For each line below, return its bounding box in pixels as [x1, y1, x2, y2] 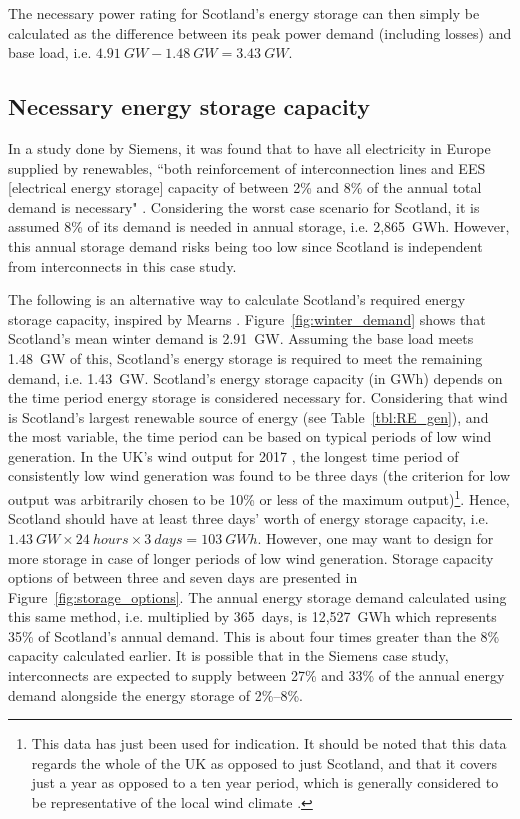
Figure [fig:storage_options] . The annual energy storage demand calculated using [8, 586, 507, 607]
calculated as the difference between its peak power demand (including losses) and [8, 22, 512, 43]
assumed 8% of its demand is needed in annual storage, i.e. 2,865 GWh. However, [8, 216, 510, 237]
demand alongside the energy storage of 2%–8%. [8, 684, 303, 705]
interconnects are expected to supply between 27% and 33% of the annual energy [8, 665, 505, 686]
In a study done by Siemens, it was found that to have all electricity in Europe [8, 137, 491, 158]
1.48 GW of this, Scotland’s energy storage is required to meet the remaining [8, 347, 483, 368]
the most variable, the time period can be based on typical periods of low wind [8, 426, 492, 447]
